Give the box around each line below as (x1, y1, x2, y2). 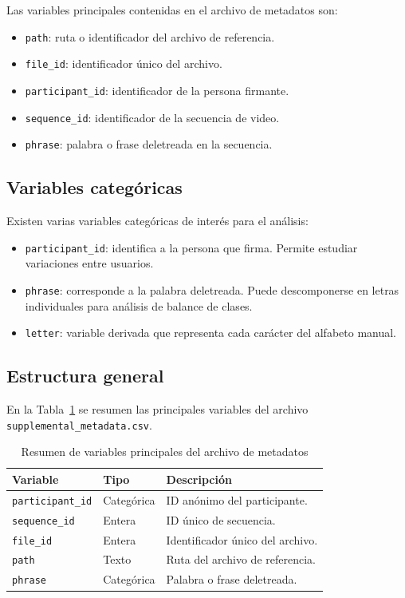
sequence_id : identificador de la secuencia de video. (25, 109, 280, 125)
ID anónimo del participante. (166, 491, 308, 508)
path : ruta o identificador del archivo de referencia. (25, 28, 275, 45)
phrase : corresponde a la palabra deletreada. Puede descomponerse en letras (25, 281, 399, 298)
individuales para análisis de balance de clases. (25, 297, 253, 314)
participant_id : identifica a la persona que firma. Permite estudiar (25, 239, 358, 255)
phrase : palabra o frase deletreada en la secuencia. (25, 136, 273, 152)
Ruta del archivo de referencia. (166, 551, 316, 568)
